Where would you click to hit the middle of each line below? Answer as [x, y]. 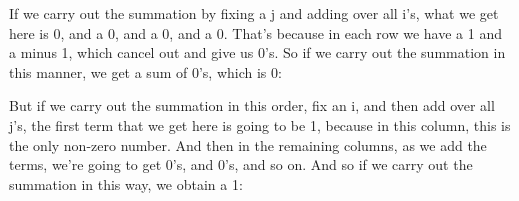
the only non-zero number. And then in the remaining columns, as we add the [248, 144]
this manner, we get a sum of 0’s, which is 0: [145, 71]
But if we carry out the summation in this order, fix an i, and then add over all [252, 105]
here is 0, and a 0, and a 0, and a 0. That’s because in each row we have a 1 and [255, 32]
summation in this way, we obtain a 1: [126, 183]
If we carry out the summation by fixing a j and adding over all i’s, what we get [254, 13]
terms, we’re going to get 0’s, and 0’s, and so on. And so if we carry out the [241, 164]
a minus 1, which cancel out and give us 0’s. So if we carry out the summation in [257, 52]
